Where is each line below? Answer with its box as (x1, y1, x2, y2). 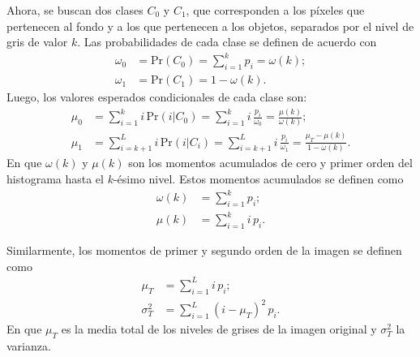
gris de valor (6, 33, 68, 50)
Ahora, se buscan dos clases (6, 2, 144, 18)
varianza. (6, 338, 51, 355)
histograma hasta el (6, 170, 104, 187)
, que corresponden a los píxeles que (186, 2, 365, 18)
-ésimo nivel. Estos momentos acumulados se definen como (113, 170, 404, 187)
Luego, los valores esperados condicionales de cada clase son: (6, 88, 307, 105)
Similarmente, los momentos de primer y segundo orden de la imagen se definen (6, 242, 402, 259)
